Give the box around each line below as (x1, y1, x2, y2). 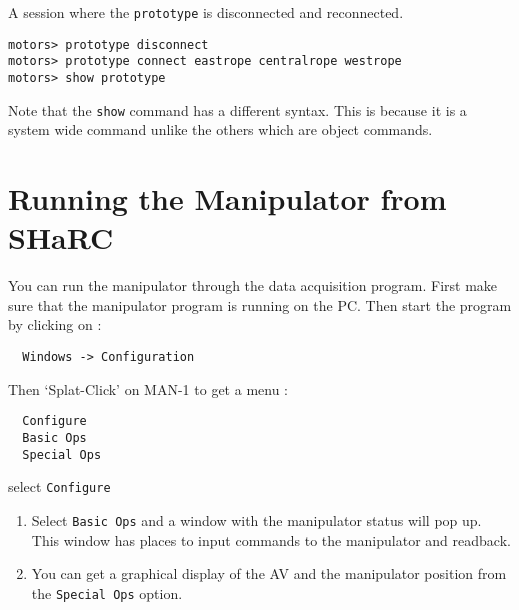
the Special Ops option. (31, 582, 183, 603)
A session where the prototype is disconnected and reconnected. (8, 2, 404, 22)
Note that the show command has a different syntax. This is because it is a (8, 99, 467, 120)
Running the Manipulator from (8, 178, 447, 219)
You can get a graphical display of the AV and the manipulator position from (31, 563, 507, 584)
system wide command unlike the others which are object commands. (8, 119, 433, 140)
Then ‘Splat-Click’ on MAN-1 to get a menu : (8, 378, 288, 399)
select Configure (8, 476, 111, 497)
